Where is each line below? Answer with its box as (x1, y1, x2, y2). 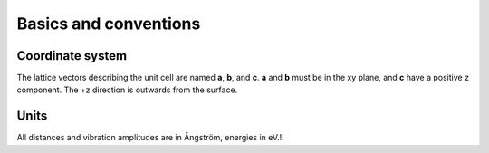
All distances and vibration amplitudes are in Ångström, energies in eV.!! (16, 132, 284, 143)
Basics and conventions (16, 14, 201, 33)
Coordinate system (16, 48, 127, 63)
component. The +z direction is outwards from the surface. (16, 84, 238, 95)
